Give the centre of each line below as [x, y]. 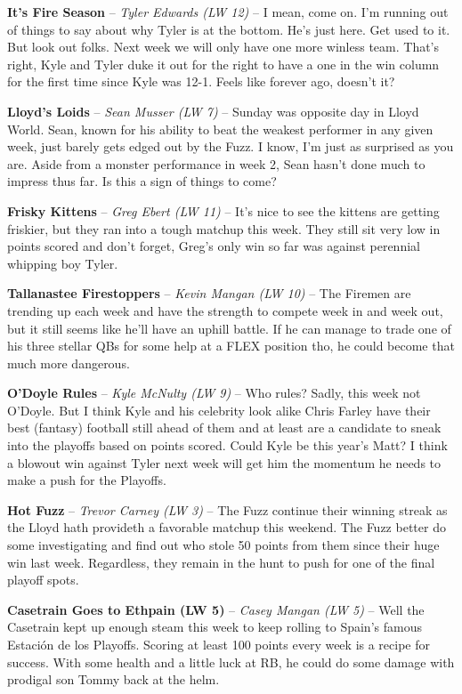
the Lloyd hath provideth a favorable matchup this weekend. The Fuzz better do [227, 527]
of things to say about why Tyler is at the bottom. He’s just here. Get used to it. [229, 29]
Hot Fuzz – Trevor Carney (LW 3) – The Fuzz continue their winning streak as [227, 509]
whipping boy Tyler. [63, 263]
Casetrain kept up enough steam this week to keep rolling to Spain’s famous [215, 627]
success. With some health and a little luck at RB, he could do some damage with [231, 662]
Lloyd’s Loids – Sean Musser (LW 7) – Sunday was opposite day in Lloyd [213, 111]
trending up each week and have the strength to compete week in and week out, [225, 310]
